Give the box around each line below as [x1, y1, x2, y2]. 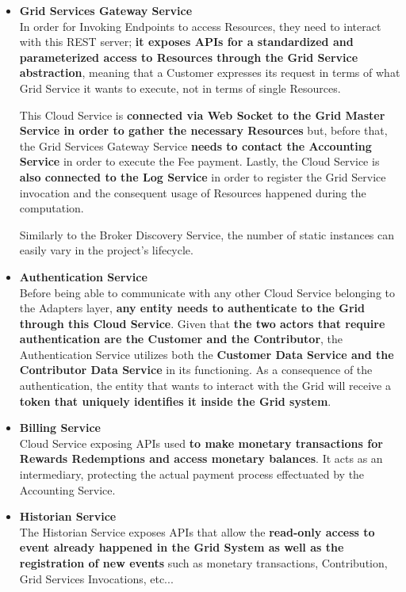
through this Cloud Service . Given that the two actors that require [19, 315, 385, 331]
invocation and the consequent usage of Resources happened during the [19, 184, 366, 201]
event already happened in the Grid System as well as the [19, 539, 344, 556]
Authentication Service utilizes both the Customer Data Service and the [19, 346, 394, 362]
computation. [19, 200, 84, 216]
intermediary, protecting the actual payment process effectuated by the [19, 466, 365, 483]
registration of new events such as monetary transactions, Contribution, [19, 555, 388, 571]
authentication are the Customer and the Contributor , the [19, 330, 343, 347]
